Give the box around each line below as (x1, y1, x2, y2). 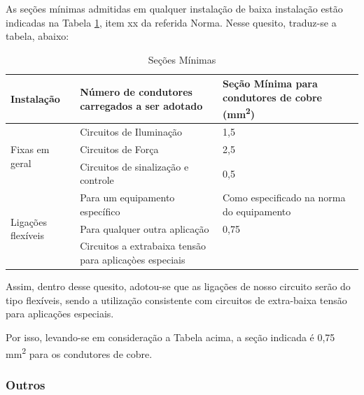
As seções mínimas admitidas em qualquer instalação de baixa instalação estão (6, 1, 343, 15)
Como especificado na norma (223, 190, 346, 205)
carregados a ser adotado (80, 98, 203, 113)
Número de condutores (80, 85, 192, 99)
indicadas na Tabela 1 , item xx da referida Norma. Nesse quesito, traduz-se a (6, 15, 337, 29)
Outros (6, 375, 45, 393)
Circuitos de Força (80, 141, 159, 156)
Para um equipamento (80, 190, 175, 205)
